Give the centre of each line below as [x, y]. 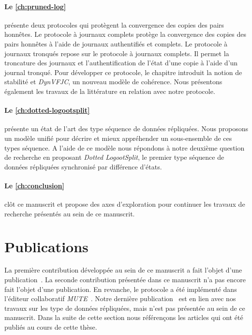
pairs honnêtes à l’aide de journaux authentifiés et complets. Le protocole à [116, 43]
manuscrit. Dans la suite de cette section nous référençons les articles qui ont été [124, 317]
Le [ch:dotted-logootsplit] [47, 110]
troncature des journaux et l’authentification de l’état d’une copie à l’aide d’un [121, 63]
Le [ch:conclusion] [35, 185]
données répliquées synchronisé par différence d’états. [83, 166]
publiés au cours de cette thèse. [51, 327]
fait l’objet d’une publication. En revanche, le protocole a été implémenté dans [121, 289]
